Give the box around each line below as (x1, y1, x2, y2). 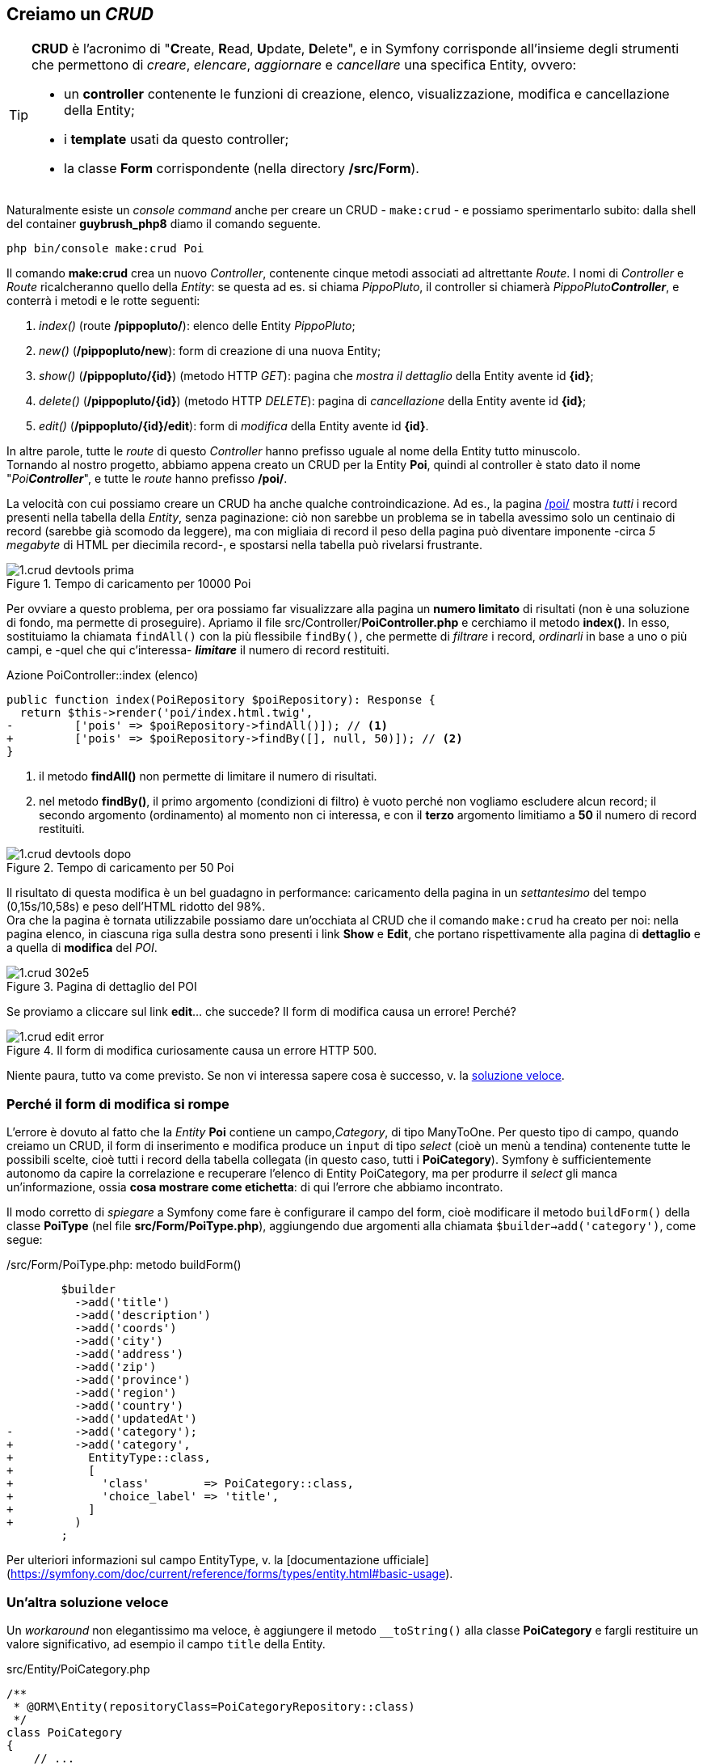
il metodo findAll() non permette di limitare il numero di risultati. (39, 769, 377, 784)
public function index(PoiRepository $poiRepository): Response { (6, 693, 436, 707)
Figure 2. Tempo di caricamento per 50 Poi (6, 861, 234, 875)
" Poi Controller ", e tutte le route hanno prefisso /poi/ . (6, 472, 288, 486)
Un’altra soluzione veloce (6, 1593, 169, 1610)
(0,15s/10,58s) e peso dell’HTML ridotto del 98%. (6, 899, 266, 914)
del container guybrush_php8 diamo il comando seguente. (6, 217, 321, 231)
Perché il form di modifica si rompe (6, 1095, 229, 1112)
